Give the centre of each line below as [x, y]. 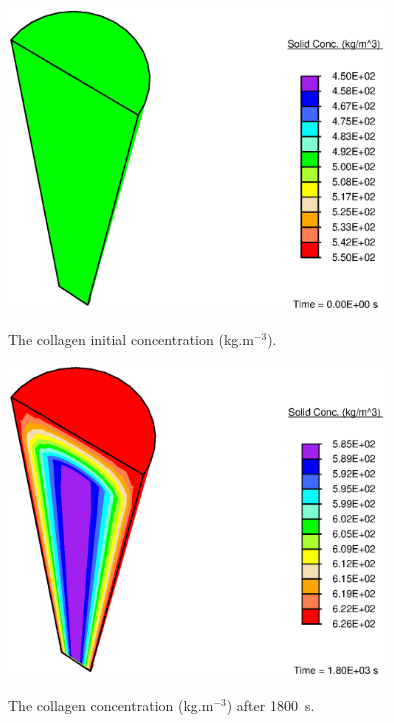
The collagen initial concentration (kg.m [131, 338]
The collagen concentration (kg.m [111, 704]
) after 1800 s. [270, 704]
